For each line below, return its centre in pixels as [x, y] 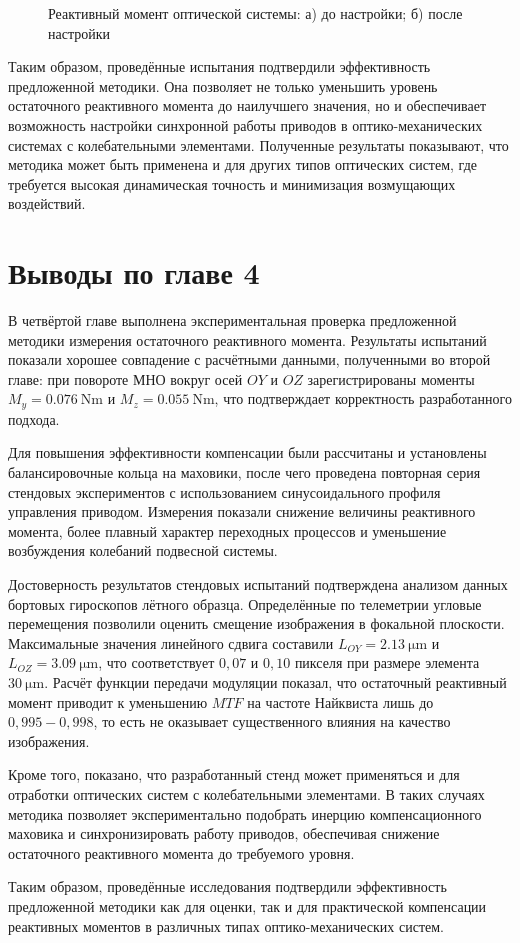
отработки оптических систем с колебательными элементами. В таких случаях [246, 793]
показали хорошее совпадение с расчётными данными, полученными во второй [249, 359]
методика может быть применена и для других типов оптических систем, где [243, 164]
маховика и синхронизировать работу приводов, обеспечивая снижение [224, 833]
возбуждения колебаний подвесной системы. [143, 550]
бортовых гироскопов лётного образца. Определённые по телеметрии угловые [245, 603]
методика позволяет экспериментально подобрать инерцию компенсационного [245, 813]
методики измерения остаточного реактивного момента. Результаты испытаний [247, 339]
